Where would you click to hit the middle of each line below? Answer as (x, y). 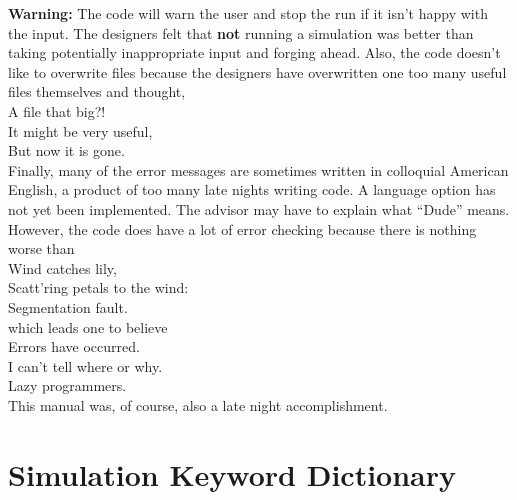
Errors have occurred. (74, 346)
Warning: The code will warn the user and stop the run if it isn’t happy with (248, 13)
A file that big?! (57, 110)
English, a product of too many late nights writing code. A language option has (252, 189)
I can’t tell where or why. (85, 365)
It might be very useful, (80, 130)
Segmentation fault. (68, 306)
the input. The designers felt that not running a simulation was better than (241, 32)
